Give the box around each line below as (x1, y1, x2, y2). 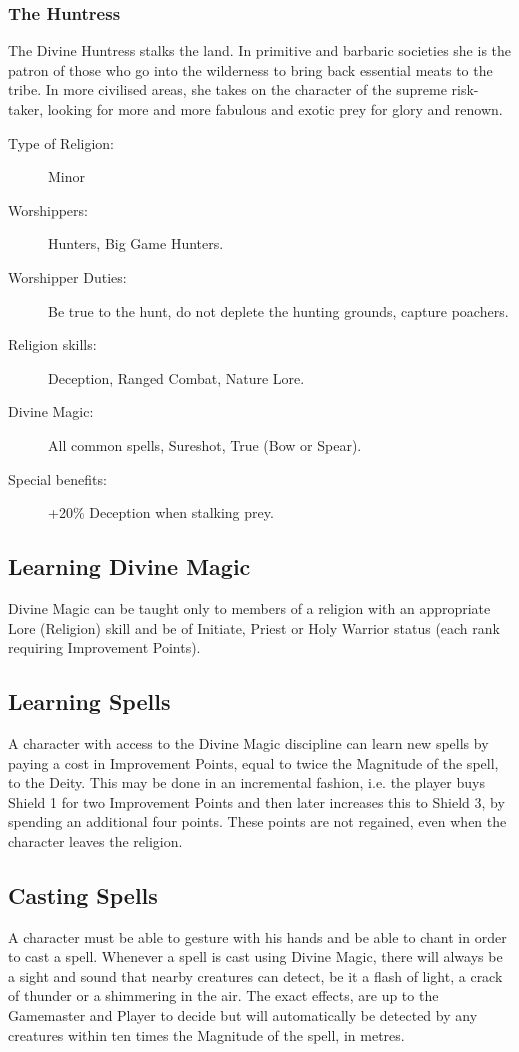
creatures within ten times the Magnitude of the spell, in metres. (8, 1024, 405, 1045)
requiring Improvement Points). (8, 637, 201, 658)
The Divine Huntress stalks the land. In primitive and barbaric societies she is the (8, 40, 512, 61)
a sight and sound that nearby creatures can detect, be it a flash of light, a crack (8, 965, 503, 986)
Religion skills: (8, 334, 97, 355)
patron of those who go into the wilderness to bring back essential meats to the (8, 59, 493, 80)
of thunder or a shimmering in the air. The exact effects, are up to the (8, 985, 439, 1006)
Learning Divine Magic (8, 551, 251, 582)
